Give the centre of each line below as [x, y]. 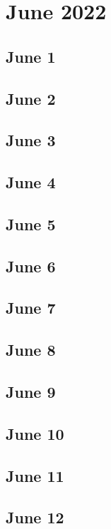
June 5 [31, 224]
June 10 [35, 433]
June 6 [31, 266]
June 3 [31, 140]
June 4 [31, 182]
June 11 [35, 475]
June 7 [31, 308]
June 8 [31, 350]
